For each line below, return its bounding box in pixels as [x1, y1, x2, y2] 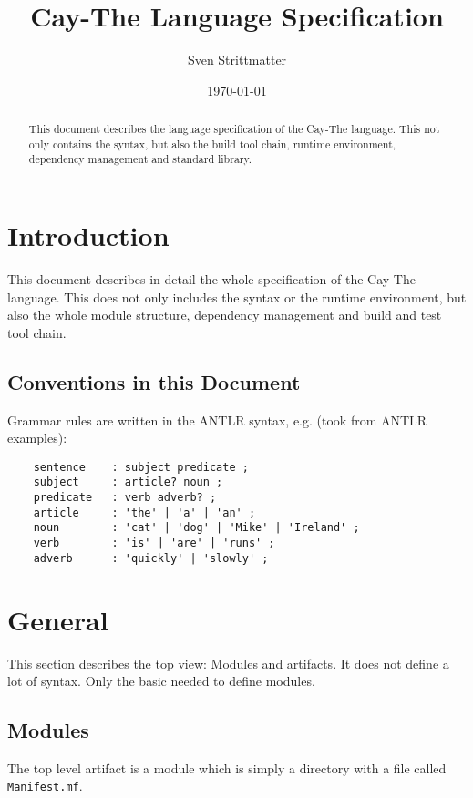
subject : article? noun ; [33, 476, 223, 489]
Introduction [7, 217, 170, 254]
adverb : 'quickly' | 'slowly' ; [33, 551, 269, 565]
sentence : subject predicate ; [33, 460, 249, 474]
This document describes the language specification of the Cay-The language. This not [28, 121, 440, 137]
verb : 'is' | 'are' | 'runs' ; [33, 537, 275, 550]
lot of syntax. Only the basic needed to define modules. [7, 671, 315, 691]
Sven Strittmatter [187, 50, 287, 69]
